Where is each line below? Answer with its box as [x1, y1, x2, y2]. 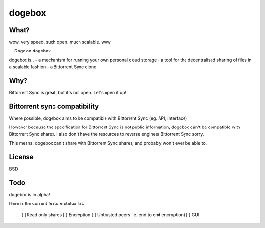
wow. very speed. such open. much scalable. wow [9, 39, 111, 45]
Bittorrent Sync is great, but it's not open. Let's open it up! [9, 90, 127, 96]
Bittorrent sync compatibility [9, 102, 99, 110]
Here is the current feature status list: [9, 201, 84, 206]
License [9, 153, 34, 161]
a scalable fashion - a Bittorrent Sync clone [9, 64, 97, 70]
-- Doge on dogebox [9, 48, 51, 54]
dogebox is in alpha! [9, 192, 50, 198]
